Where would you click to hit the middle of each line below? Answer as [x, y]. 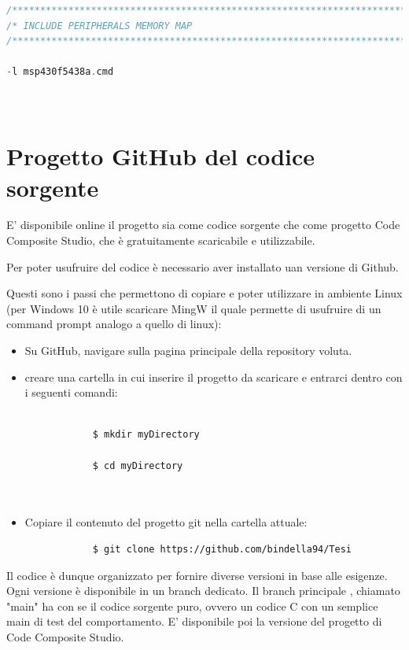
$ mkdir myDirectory [146, 435]
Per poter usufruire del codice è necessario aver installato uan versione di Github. [203, 266]
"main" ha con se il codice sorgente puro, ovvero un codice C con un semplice [192, 606]
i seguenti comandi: [71, 392]
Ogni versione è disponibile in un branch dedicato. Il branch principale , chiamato [203, 591]
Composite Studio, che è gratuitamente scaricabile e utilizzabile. [161, 240]
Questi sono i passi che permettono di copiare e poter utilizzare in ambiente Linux [204, 293]
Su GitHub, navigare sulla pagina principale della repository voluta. [188, 351]
